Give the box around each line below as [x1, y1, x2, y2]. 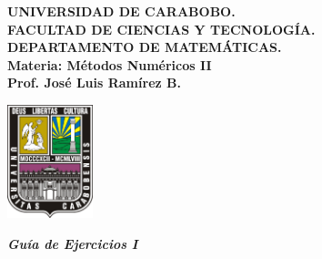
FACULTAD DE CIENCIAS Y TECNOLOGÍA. [7, 19, 316, 38]
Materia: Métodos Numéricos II [7, 55, 212, 74]
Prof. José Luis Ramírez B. [7, 73, 181, 92]
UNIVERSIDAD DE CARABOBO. [7, 2, 236, 20]
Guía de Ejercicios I [7, 233, 138, 253]
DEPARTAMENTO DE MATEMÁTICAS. [7, 37, 282, 57]
